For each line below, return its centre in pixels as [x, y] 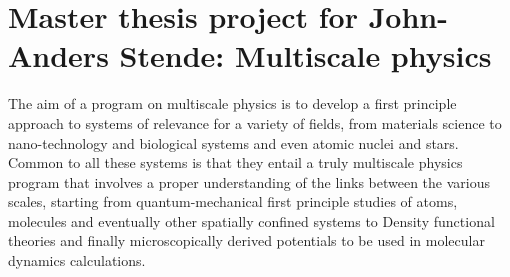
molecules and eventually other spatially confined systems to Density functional [251, 220]
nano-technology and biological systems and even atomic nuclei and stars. [233, 142]
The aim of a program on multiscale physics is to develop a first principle [232, 103]
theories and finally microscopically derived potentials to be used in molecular [246, 240]
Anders [58, 55]
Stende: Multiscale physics [305, 55]
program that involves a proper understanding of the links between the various [249, 181]
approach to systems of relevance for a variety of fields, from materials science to [255, 122]
